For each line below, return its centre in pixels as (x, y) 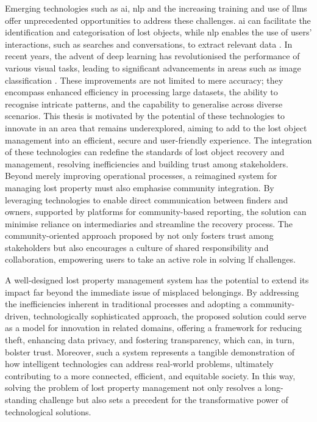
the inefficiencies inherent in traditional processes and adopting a (126, 304)
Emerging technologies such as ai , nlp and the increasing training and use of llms (156, 8)
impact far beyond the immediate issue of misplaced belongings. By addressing (152, 292)
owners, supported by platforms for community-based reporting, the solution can (156, 212)
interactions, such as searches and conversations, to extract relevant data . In (149, 44)
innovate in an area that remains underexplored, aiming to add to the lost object (156, 127)
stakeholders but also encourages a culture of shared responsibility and (137, 247)
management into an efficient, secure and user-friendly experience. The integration (158, 140)
